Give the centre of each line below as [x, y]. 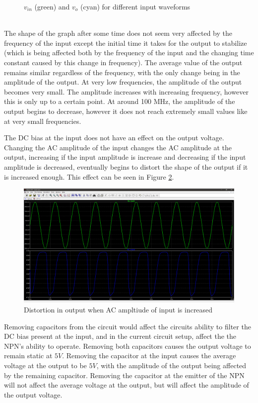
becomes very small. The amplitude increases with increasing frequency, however [126, 91]
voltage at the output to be [45, 365]
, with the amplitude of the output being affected [171, 365]
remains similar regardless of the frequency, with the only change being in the [122, 72]
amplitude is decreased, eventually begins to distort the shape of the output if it [126, 166]
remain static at [28, 355]
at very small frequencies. [43, 121]
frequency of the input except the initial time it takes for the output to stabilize [126, 43]
